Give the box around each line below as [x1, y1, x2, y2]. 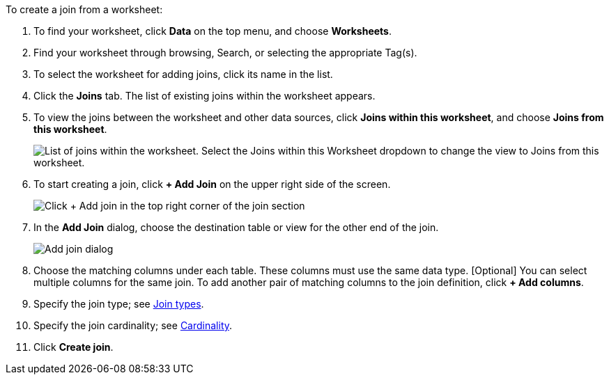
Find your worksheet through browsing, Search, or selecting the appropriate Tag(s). [33, 47, 417, 58]
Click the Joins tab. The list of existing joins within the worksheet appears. [33, 90, 376, 102]
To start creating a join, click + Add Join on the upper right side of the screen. [33, 178, 391, 190]
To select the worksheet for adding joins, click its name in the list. [33, 68, 333, 80]
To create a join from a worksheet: [6, 3, 163, 15]
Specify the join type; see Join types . [33, 298, 204, 310]
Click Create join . [33, 341, 114, 353]
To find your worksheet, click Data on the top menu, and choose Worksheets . [33, 25, 392, 37]
